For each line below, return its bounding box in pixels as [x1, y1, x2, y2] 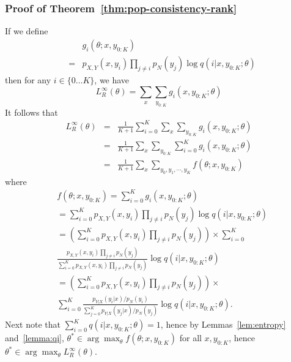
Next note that [5, 318, 61, 331]
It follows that [5, 105, 58, 118]
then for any [5, 73, 51, 86]
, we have [94, 73, 130, 86]
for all [179, 331, 202, 344]
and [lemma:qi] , [5, 331, 64, 344]
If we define [5, 25, 48, 37]
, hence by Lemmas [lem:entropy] [160, 318, 286, 331]
